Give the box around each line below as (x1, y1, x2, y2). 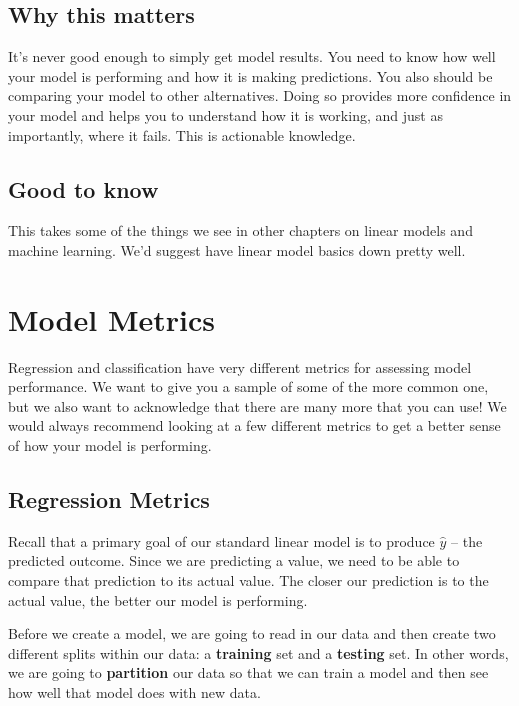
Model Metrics (8, 298, 215, 339)
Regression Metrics (8, 484, 210, 515)
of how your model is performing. (8, 435, 212, 456)
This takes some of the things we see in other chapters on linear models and (8, 220, 473, 241)
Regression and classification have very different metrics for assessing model (8, 356, 472, 377)
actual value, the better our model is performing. (8, 589, 308, 610)
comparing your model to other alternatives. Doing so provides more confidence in (8, 85, 512, 106)
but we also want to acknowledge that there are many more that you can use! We (8, 395, 507, 416)
